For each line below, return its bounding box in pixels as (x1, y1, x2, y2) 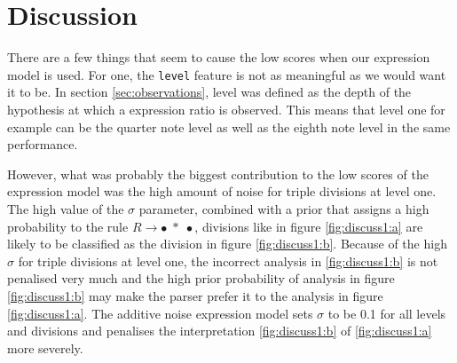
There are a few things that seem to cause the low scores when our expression (7, 48, 430, 67)
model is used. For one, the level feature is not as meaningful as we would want (7, 65, 446, 83)
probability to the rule (7, 217, 129, 235)
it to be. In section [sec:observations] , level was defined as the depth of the (7, 83, 412, 101)
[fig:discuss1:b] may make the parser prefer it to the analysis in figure (7, 286, 383, 304)
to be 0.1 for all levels (327, 304, 446, 322)
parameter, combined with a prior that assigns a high (138, 199, 429, 217)
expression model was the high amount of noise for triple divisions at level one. (7, 182, 437, 201)
